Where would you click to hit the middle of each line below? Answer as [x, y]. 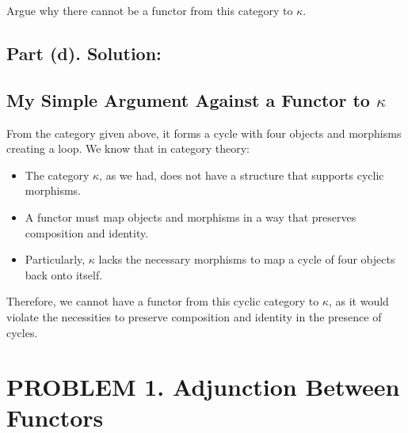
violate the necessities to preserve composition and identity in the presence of [194, 316]
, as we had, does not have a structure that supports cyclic [242, 175]
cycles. [22, 332]
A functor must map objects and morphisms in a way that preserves [191, 216]
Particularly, [55, 259]
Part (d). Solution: [84, 53]
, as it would [358, 301]
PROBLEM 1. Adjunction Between [203, 387]
